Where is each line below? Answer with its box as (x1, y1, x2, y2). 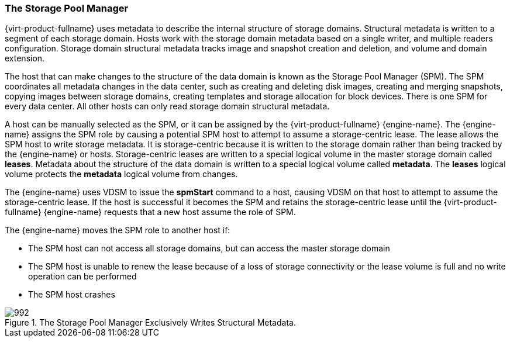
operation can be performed (28, 271, 137, 282)
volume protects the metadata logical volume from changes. (5, 169, 238, 179)
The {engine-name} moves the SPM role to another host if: (5, 225, 230, 236)
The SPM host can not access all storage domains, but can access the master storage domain (28, 243, 390, 254)
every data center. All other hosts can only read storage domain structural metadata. (5, 101, 330, 112)
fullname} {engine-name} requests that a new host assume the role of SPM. (5, 207, 296, 217)
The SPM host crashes (28, 289, 115, 300)
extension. (5, 53, 45, 64)
